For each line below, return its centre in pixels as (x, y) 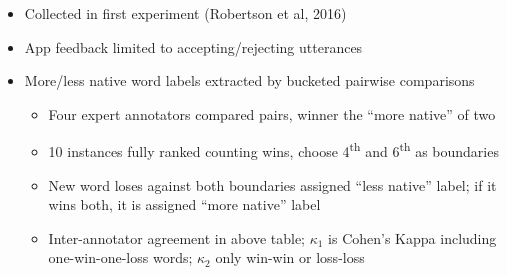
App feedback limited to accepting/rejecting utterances (193, 46)
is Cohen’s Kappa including (412, 237)
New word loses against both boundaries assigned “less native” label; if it (272, 184)
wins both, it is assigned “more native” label (184, 204)
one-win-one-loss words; (120, 257)
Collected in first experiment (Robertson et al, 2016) (185, 13)
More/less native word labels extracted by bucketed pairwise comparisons (249, 80)
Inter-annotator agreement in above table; (176, 237)
